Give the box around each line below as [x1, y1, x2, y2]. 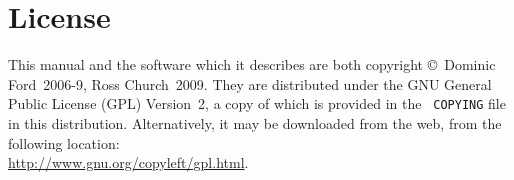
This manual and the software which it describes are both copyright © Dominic [8, 54, 496, 75]
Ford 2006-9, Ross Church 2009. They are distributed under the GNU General [8, 73, 492, 94]
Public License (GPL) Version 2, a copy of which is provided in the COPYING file [8, 93, 506, 114]
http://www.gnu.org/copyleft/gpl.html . [8, 152, 249, 173]
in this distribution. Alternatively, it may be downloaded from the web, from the [8, 112, 502, 133]
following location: [8, 132, 120, 153]
